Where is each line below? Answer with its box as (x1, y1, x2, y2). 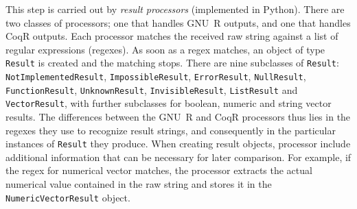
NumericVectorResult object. (5, 190, 130, 204)
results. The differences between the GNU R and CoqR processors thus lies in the (5, 110, 351, 123)
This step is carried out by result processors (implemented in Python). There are (5, 2, 345, 16)
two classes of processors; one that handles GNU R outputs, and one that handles (5, 15, 351, 29)
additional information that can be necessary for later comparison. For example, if (5, 149, 352, 164)
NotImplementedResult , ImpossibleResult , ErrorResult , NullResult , (5, 69, 306, 84)
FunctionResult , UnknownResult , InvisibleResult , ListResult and (5, 82, 298, 97)
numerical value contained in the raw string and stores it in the (5, 177, 272, 191)
